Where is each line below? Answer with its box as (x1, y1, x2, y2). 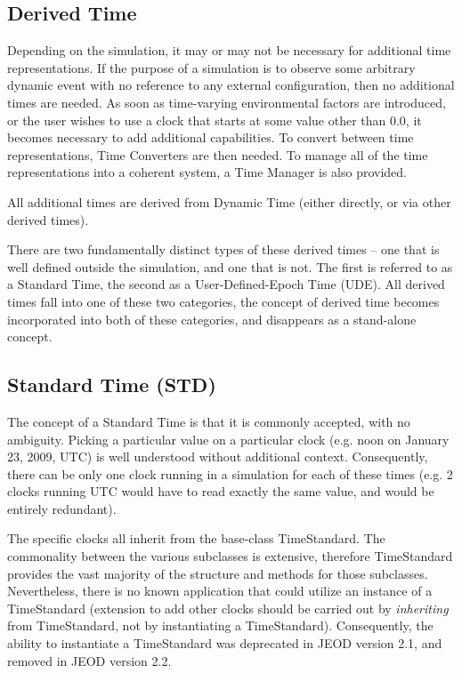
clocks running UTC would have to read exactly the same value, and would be (7, 482, 434, 501)
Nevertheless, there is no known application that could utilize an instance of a (7, 581, 433, 600)
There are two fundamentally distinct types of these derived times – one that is (7, 240, 440, 259)
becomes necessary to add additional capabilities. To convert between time (7, 128, 414, 147)
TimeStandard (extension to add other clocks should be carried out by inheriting (7, 598, 449, 617)
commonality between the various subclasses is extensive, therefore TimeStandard (7, 547, 453, 565)
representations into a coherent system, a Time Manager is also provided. (7, 163, 408, 181)
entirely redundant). (7, 499, 117, 517)
